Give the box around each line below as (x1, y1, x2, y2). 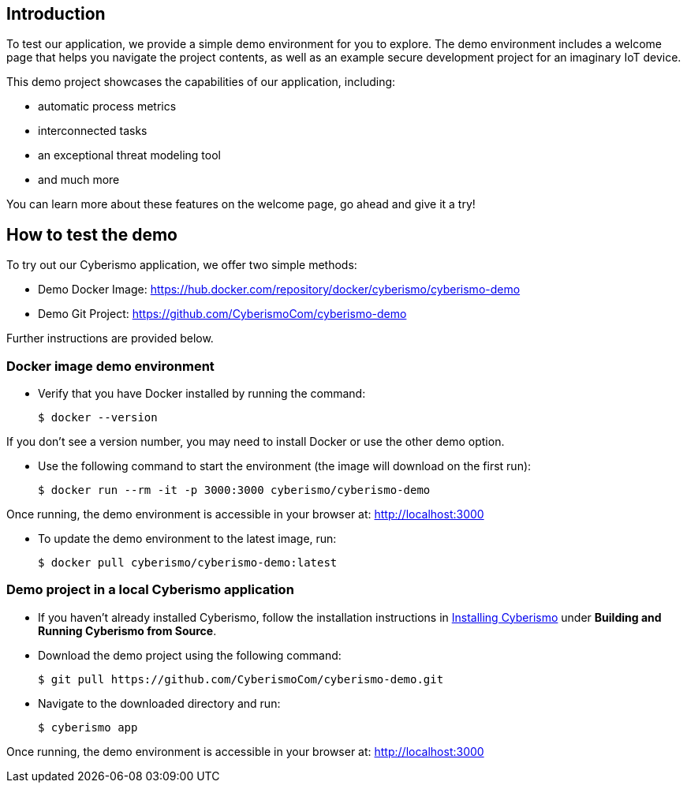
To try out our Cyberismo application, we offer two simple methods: (6, 258, 357, 272)
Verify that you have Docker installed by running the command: (38, 387, 366, 401)
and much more (38, 173, 120, 187)
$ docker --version (38, 411, 158, 424)
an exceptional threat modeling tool (38, 148, 221, 163)
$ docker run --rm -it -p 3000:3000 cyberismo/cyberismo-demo (38, 484, 431, 497)
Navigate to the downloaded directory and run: (38, 696, 281, 710)
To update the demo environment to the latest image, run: (38, 532, 337, 546)
